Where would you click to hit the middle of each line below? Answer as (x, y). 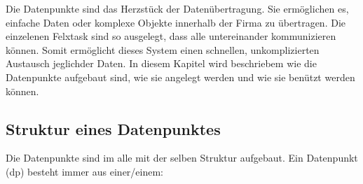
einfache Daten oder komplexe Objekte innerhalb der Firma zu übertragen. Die (176, 22)
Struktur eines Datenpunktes (113, 128)
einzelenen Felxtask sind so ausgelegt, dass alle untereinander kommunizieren (171, 36)
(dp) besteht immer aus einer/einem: (84, 171)
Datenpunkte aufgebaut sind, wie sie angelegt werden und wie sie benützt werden (180, 77)
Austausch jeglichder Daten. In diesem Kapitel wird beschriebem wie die (161, 63)
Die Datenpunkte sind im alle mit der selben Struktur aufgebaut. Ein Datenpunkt (182, 158)
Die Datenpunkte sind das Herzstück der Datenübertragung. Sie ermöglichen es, (177, 8)
